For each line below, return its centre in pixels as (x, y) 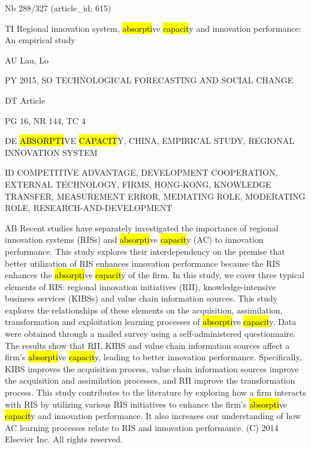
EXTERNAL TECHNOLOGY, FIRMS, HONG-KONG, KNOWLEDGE (138, 184)
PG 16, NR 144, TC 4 (45, 120)
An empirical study (40, 40)
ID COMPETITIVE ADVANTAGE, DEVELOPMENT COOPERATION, (141, 172)
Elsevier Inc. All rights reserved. (64, 439)
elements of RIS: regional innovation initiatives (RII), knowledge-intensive (141, 286)
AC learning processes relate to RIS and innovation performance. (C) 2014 (142, 427)
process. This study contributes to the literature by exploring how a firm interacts (155, 392)
